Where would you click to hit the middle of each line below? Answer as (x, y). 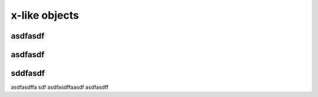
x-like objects (45, 15)
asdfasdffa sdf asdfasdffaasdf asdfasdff (60, 87)
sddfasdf (28, 73)
